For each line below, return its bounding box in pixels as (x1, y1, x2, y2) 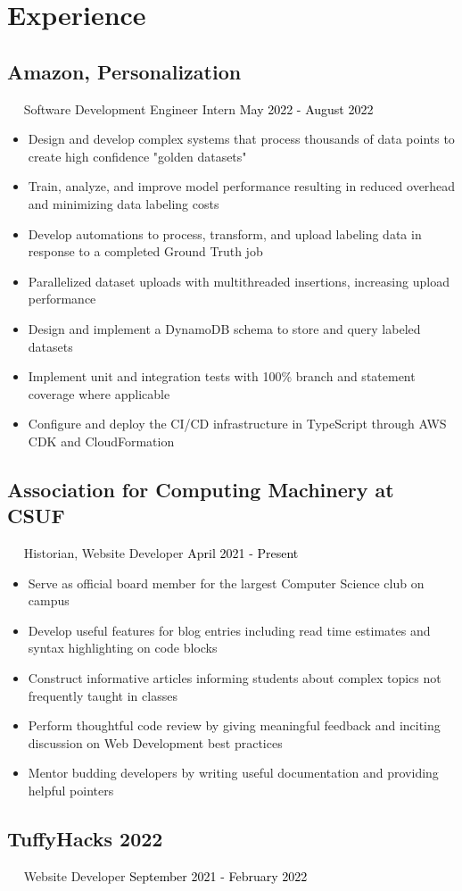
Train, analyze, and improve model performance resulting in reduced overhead (28, 177, 456, 196)
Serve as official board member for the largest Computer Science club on (28, 573, 425, 592)
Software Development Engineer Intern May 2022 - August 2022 (23, 99, 374, 118)
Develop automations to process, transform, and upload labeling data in (28, 224, 422, 243)
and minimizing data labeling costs (28, 194, 219, 212)
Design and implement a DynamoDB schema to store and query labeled (28, 319, 421, 337)
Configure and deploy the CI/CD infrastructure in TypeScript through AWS (28, 414, 447, 433)
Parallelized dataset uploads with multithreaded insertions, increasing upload (28, 271, 450, 290)
